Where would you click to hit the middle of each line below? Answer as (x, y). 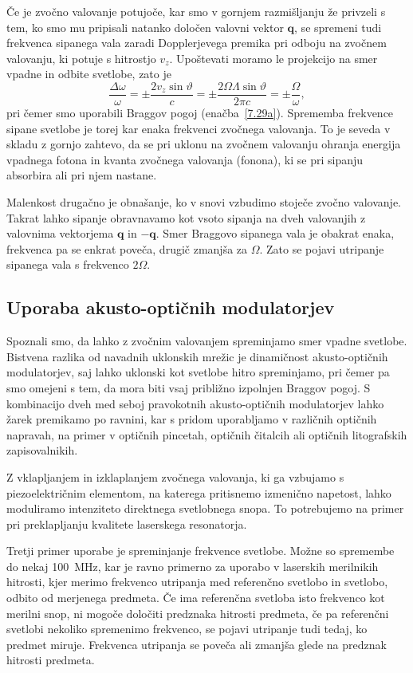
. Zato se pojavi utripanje (322, 248)
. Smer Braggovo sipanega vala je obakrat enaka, (275, 233)
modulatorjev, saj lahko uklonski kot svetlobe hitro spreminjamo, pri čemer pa (198, 372)
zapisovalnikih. (42, 450)
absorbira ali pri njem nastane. (82, 175)
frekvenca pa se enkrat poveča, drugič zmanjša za (127, 248)
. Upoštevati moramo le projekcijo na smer (273, 58)
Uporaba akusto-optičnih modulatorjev (171, 307)
